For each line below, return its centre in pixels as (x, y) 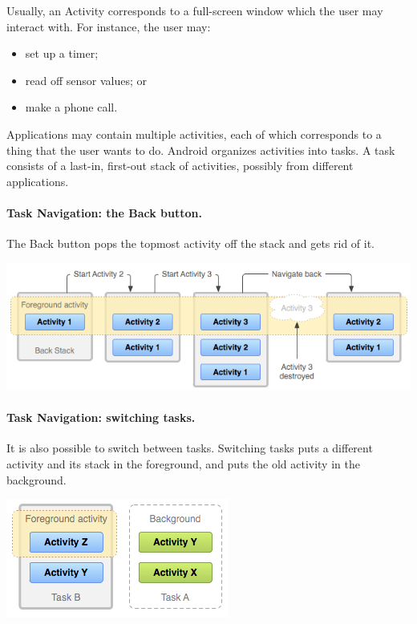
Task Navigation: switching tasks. (101, 417)
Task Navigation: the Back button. (104, 212)
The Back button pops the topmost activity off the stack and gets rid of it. (191, 243)
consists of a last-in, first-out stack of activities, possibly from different (180, 166)
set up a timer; (62, 53)
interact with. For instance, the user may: (109, 26)
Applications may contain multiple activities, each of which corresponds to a (194, 134)
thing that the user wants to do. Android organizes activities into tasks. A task (201, 150)
